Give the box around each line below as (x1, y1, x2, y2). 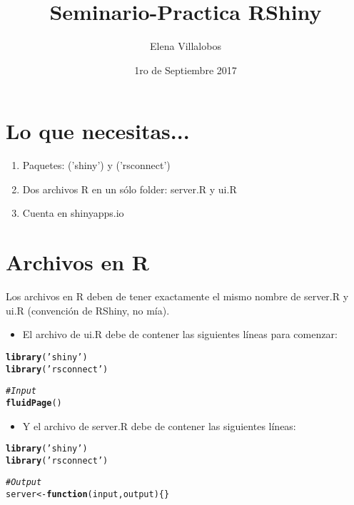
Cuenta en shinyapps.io (22, 205, 124, 220)
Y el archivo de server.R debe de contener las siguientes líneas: (22, 418, 296, 433)
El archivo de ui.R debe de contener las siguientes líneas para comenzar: (22, 327, 338, 342)
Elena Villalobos (150, 39, 221, 53)
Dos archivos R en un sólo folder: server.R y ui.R (22, 181, 237, 196)
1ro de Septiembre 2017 (134, 62, 237, 77)
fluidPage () (6, 397, 62, 408)
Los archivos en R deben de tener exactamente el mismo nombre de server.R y (6, 289, 349, 304)
